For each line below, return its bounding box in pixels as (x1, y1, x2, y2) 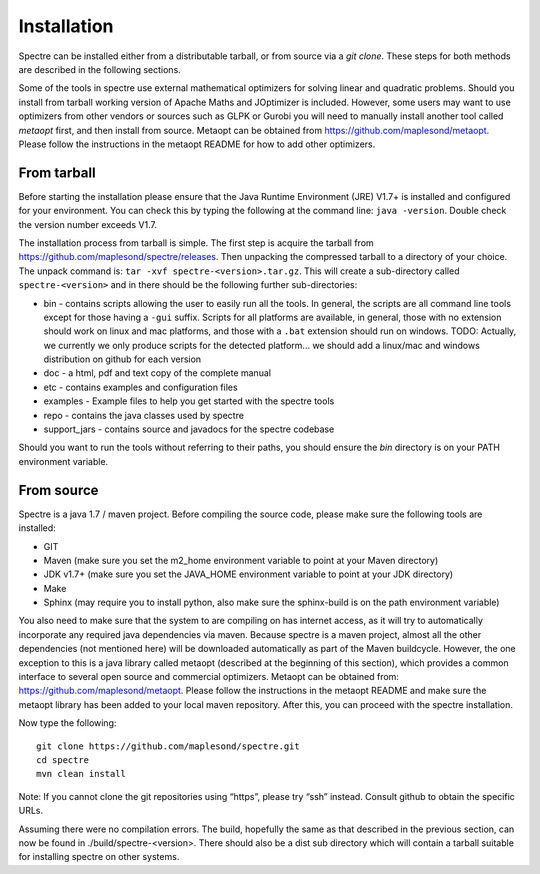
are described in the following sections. (18, 63, 182, 75)
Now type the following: (18, 717, 117, 729)
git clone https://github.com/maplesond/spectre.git (36, 740, 300, 752)
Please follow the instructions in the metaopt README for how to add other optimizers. (18, 138, 376, 150)
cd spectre (36, 754, 90, 765)
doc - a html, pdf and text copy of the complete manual (43, 367, 272, 379)
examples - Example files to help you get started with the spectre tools (43, 395, 335, 407)
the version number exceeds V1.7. (18, 218, 157, 230)
